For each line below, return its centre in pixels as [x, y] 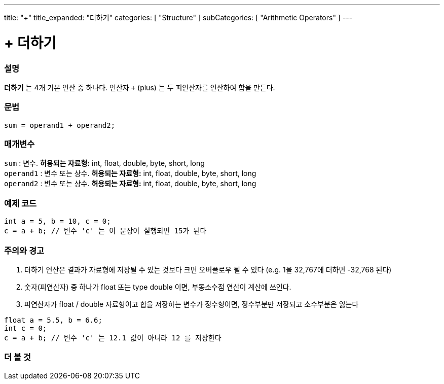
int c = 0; [26, 328]
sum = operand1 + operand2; [60, 125]
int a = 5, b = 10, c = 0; [58, 221]
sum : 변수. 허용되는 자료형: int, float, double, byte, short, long [104, 163]
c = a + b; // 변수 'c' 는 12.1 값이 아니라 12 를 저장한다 [113, 338]
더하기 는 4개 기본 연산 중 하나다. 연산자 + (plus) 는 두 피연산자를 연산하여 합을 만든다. [140, 87]
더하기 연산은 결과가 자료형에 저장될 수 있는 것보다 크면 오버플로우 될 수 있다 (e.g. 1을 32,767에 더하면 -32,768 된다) [208, 269]
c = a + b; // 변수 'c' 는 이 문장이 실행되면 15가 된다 [105, 231]
